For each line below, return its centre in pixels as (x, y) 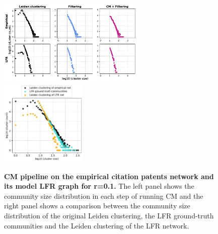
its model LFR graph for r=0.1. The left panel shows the (99, 186)
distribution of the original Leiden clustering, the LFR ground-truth (109, 216)
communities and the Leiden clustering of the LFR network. (97, 225)
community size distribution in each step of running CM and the (104, 196)
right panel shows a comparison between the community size (97, 206)
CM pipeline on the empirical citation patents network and (109, 176)
